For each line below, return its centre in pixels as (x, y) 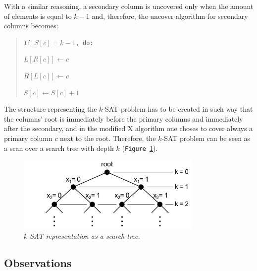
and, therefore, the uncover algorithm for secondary (170, 16)
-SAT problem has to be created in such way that (178, 109)
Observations (38, 262)
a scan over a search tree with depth (59, 148)
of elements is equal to (38, 16)
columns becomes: (31, 26)
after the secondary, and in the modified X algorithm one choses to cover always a (128, 128)
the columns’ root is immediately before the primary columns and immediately (124, 118)
